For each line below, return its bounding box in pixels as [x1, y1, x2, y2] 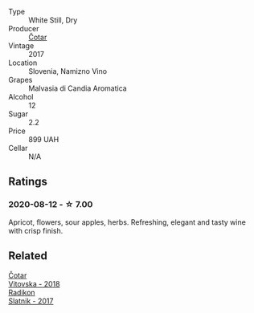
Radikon [8, 287, 35, 297]
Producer [8, 24, 39, 33]
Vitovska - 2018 [8, 278, 60, 288]
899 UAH [28, 135, 59, 144]
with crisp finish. [8, 226, 63, 235]
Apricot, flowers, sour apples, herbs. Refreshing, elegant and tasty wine [8, 217, 247, 227]
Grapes [8, 75, 33, 84]
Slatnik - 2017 [8, 296, 54, 306]
